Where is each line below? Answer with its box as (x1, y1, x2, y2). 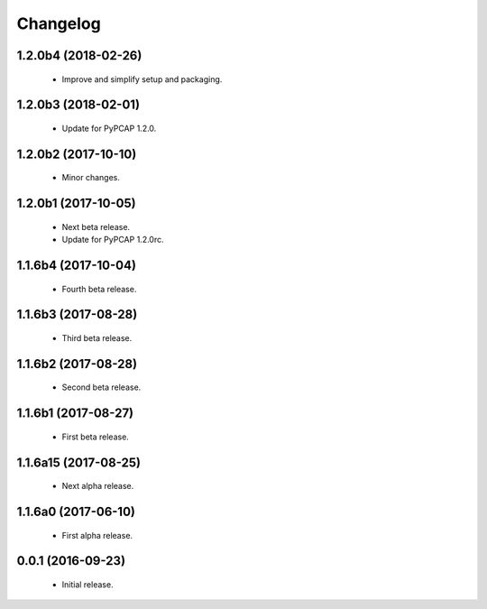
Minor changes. (61, 172, 121, 183)
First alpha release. (61, 530, 133, 540)
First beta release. (61, 431, 130, 442)
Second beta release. (61, 382, 142, 392)
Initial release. (61, 579, 114, 590)
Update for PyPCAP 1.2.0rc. (61, 235, 164, 245)
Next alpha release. (61, 481, 134, 492)
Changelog (16, 14, 101, 33)
